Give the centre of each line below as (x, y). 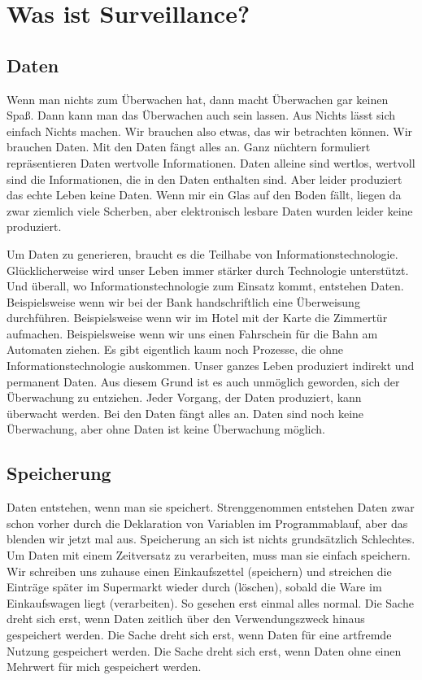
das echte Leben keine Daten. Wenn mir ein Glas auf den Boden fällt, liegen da (204, 195)
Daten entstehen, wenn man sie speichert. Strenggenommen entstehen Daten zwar (211, 507)
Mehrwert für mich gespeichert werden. (104, 667)
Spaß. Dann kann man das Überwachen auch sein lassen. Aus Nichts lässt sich (201, 115)
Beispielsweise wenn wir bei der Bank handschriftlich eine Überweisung (183, 301)
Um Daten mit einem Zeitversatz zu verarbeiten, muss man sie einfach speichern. (209, 555)
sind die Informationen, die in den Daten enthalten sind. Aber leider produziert (204, 179)
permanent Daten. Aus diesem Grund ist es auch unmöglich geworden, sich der (203, 381)
